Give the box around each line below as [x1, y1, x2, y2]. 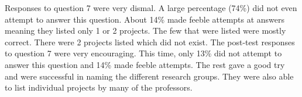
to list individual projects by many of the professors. [5, 81, 193, 94]
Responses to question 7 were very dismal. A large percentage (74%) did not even [5, 2, 297, 13]
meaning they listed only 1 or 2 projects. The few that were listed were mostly [5, 24, 286, 37]
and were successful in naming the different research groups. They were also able [5, 70, 294, 82]
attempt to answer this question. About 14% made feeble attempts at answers [5, 13, 285, 25]
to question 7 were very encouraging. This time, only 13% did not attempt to [5, 47, 282, 59]
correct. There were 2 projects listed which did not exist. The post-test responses [5, 35, 295, 48]
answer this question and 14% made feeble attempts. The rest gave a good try [5, 58, 285, 70]
